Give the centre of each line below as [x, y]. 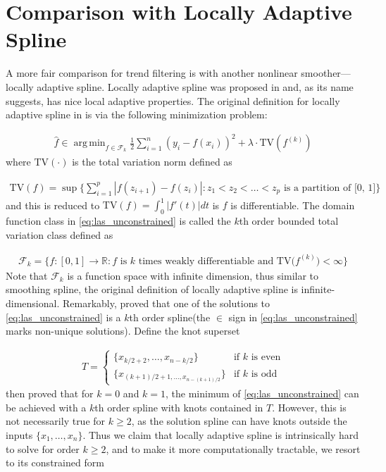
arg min [89, 143]
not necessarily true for [56, 421]
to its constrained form [55, 462]
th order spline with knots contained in [179, 407]
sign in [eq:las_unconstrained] [293, 317]
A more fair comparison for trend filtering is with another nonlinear [152, 73]
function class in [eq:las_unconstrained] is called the [118, 221]
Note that [27, 275]
